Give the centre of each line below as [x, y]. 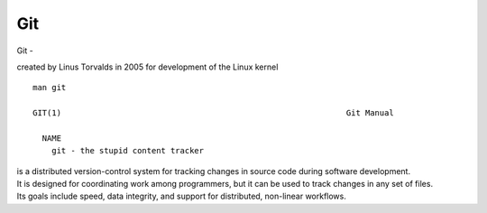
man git [50, 88]
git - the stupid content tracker [128, 151]
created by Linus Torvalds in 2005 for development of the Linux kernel [147, 67]
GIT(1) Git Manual [213, 113]
